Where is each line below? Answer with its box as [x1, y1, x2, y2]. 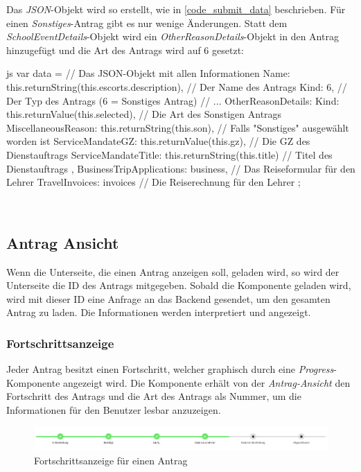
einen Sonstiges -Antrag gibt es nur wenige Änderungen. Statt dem [6, 15, 288, 30]
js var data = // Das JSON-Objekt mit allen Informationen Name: [6, 66, 290, 80]
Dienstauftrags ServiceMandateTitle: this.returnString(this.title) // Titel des [6, 147, 333, 161]
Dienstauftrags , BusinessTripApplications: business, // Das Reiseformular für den [6, 161, 355, 175]
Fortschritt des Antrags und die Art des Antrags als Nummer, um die [6, 389, 301, 403]
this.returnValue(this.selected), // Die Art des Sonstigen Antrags [6, 107, 282, 121]
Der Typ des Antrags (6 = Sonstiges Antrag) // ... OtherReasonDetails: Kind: [6, 93, 340, 107]
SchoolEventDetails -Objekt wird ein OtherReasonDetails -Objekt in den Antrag [6, 29, 339, 44]
